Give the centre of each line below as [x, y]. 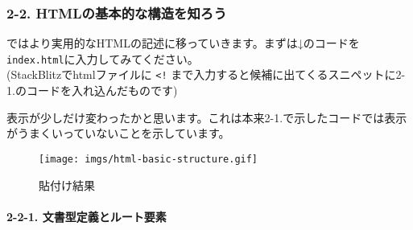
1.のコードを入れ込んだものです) [92, 90]
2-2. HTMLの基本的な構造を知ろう [117, 12]
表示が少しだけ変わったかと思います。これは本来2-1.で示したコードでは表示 [207, 117]
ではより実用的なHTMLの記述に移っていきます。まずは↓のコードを [183, 43]
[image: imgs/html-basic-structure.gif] [149, 159]
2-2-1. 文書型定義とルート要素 [87, 216]
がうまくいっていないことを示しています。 [118, 133]
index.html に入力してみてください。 [103, 58]
